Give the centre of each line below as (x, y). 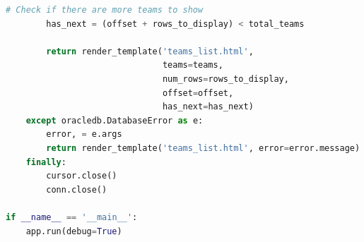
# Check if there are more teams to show (105, 10)
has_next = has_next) (208, 107)
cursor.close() (82, 176)
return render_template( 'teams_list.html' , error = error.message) (203, 148)
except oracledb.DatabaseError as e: (115, 120)
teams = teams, (193, 65)
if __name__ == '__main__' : (72, 217)
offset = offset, (198, 93)
